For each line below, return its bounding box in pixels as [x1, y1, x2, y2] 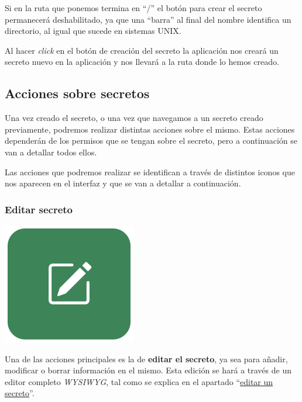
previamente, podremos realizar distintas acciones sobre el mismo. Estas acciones [5, 123, 295, 135]
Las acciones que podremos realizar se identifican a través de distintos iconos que [5, 165, 295, 178]
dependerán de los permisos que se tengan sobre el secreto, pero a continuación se [5, 134, 298, 147]
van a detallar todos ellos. [5, 145, 97, 158]
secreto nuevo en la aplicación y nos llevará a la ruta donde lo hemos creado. [5, 56, 279, 68]
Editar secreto [5, 202, 73, 216]
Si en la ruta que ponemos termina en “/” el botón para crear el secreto [5, 2, 262, 13]
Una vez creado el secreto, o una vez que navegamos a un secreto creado [5, 112, 263, 124]
